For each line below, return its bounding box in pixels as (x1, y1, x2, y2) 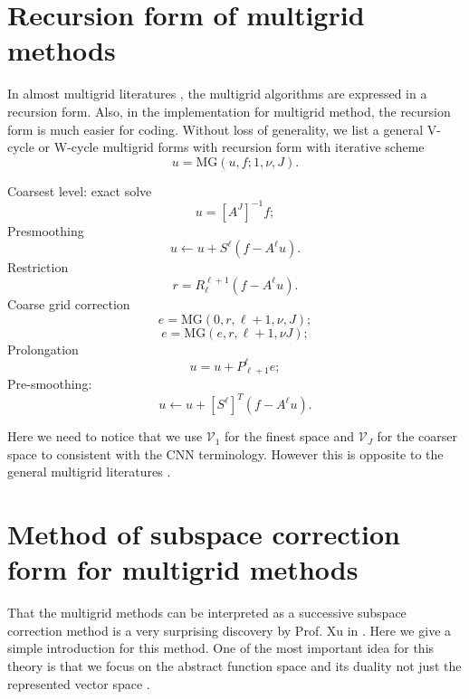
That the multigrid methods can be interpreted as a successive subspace (7, 603, 407, 622)
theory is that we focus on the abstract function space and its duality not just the (7, 656, 462, 675)
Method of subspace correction (7, 515, 401, 553)
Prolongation (7, 339, 79, 358)
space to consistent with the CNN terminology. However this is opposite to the (7, 444, 444, 463)
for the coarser (377, 427, 457, 446)
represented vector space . (7, 674, 150, 693)
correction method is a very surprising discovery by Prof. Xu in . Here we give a (7, 620, 452, 639)
